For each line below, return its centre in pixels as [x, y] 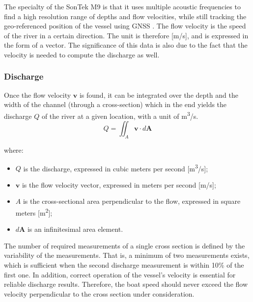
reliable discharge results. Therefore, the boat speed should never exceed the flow [126, 284]
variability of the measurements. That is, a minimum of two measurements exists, [127, 255]
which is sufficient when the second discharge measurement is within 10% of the [124, 265]
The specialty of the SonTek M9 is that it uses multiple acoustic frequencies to [122, 6]
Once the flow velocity [38, 95]
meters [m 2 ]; [34, 212]
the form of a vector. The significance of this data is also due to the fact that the [126, 45]
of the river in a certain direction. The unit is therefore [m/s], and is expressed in [126, 35]
